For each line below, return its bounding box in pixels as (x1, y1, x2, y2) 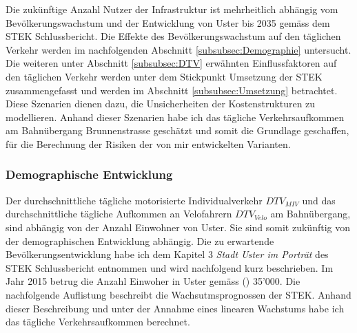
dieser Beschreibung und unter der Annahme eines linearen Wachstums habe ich (6, 301, 345, 315)
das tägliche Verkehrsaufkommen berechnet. (6, 314, 190, 329)
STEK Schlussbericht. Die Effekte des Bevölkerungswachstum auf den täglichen (6, 29, 341, 43)
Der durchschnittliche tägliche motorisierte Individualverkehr (6, 193, 263, 207)
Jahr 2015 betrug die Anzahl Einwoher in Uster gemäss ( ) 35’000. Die (6, 274, 300, 288)
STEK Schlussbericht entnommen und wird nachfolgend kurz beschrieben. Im (6, 260, 334, 275)
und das (302, 193, 336, 207)
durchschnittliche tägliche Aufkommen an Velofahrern (6, 206, 232, 221)
